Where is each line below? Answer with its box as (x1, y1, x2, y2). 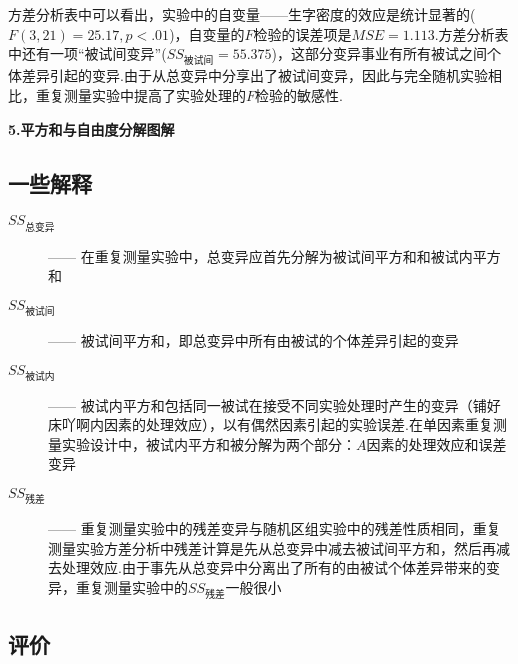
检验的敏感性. (255, 84, 343, 105)
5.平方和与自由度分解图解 (8, 118, 175, 139)
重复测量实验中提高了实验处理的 (35, 84, 246, 105)
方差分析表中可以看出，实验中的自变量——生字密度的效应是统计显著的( (8, 4, 476, 24)
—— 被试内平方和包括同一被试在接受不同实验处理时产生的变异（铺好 (48, 394, 501, 415)
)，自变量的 (169, 23, 245, 44)
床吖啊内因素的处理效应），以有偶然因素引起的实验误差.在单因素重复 (48, 414, 493, 435)
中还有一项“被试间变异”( (8, 43, 167, 64)
